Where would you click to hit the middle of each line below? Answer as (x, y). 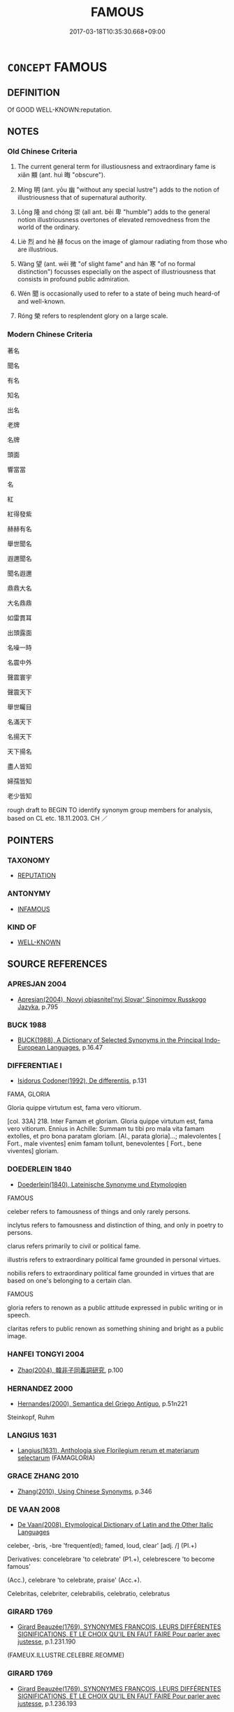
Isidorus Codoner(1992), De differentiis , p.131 (82, 1081)
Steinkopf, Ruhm (31, 1417)
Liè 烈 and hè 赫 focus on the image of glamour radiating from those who (122, 242)
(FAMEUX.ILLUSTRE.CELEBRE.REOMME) (66, 1655)
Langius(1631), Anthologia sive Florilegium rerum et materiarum (108, 1451)
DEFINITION (34, 93)
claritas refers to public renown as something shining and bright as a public (116, 1329)
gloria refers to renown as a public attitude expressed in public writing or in (115, 1308)
